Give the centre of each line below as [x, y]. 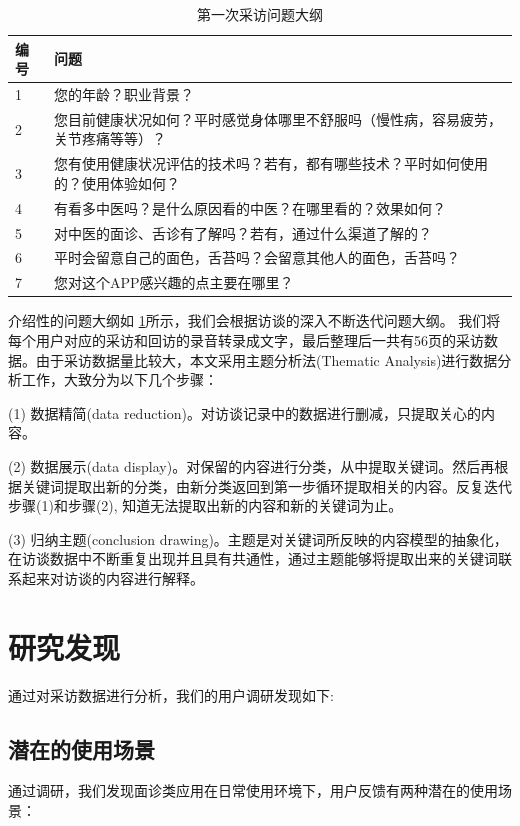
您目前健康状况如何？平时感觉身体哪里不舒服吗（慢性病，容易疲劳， [278, 118]
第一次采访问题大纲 [260, 14]
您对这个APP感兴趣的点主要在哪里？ [174, 282]
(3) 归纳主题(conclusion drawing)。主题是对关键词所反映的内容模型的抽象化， [258, 538]
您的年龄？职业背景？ [124, 94]
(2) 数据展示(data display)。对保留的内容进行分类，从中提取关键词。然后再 [251, 465]
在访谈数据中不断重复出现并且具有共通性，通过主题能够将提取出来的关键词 [253, 558]
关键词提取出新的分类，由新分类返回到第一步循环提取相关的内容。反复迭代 [266, 485]
